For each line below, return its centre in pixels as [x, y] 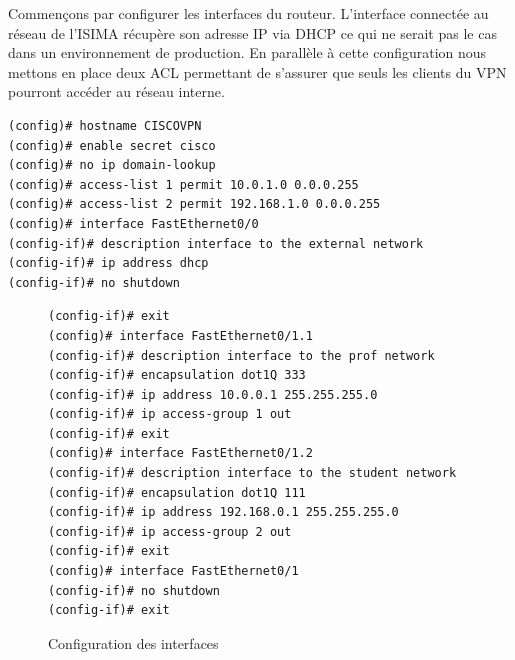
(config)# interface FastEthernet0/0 [133, 223]
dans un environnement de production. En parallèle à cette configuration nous [247, 52]
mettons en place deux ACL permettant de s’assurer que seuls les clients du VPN [257, 71]
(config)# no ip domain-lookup [112, 165]
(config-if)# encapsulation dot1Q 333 [177, 375]
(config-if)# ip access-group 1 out [170, 414]
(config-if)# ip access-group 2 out [170, 531]
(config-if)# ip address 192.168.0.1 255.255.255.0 [223, 512]
